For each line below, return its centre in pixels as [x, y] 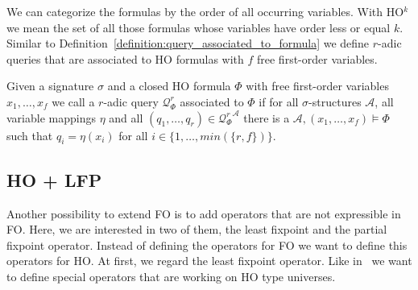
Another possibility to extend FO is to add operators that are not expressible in [204, 213]
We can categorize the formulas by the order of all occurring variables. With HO [205, 11]
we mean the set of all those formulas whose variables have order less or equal [199, 27]
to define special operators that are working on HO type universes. [171, 276]
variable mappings [51, 117]
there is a [267, 117]
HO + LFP [54, 179]
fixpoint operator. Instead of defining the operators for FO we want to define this [207, 244]
